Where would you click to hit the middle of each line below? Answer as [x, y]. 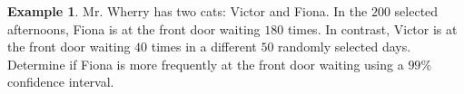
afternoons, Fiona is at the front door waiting [134, 28]
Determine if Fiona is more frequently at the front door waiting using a [206, 64]
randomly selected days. [345, 47]
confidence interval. [61, 82]
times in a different [204, 47]
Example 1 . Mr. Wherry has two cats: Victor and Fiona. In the [188, 11]
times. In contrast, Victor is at [372, 28]
